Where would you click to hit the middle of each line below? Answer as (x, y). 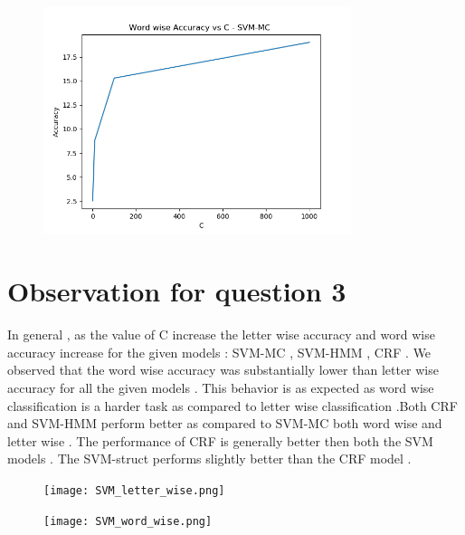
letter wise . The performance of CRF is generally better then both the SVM (220, 440)
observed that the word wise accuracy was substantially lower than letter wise (223, 370)
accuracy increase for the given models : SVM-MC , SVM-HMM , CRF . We (219, 352)
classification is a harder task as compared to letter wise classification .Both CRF (232, 405)
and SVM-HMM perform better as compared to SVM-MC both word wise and (225, 423)
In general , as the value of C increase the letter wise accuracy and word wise (221, 334)
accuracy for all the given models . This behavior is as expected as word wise (221, 387)
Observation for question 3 (177, 291)
